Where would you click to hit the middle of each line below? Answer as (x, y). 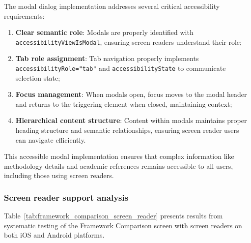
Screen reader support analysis (66, 197)
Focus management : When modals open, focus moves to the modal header (131, 94)
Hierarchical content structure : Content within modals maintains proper (131, 120)
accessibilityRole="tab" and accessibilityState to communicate (121, 68)
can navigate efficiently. (51, 139)
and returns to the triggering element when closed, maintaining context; (124, 104)
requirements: (24, 15)
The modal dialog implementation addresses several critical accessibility (112, 6)
